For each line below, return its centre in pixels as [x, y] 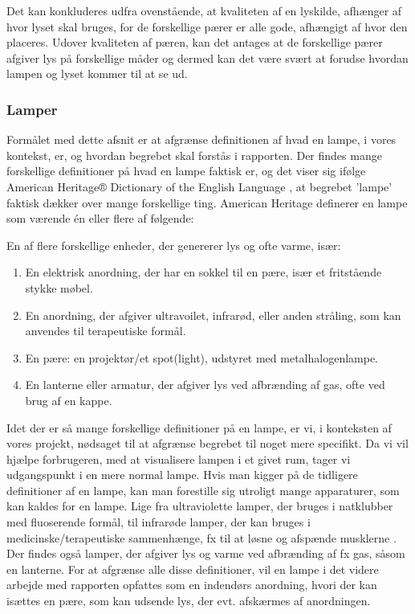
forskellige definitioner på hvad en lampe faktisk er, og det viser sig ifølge [186, 171]
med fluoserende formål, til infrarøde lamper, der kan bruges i [159, 522]
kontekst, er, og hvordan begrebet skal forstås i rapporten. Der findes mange [194, 155]
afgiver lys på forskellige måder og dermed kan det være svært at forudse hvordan [207, 57]
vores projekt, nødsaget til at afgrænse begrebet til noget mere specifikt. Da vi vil [207, 443]
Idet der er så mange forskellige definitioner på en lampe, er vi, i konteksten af [199, 427]
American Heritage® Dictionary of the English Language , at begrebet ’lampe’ [199, 186]
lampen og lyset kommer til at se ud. [97, 74]
